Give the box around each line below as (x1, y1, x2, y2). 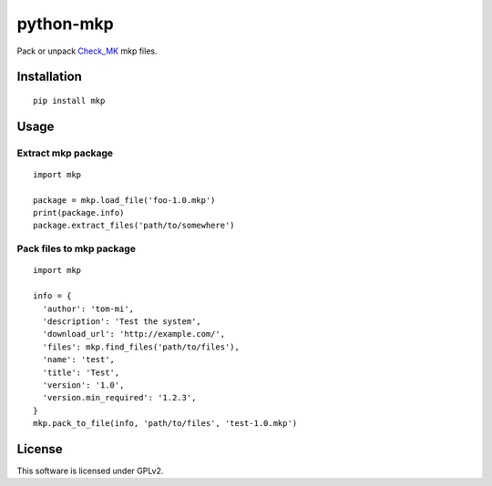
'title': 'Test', (42, 367, 120, 378)
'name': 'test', (42, 355, 116, 365)
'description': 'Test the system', (42, 317, 202, 327)
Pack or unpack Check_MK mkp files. (16, 46, 158, 56)
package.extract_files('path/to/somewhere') (33, 220, 236, 231)
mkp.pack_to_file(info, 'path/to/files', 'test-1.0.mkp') (33, 419, 298, 429)
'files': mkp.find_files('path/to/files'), (42, 341, 241, 352)
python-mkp (16, 14, 114, 34)
